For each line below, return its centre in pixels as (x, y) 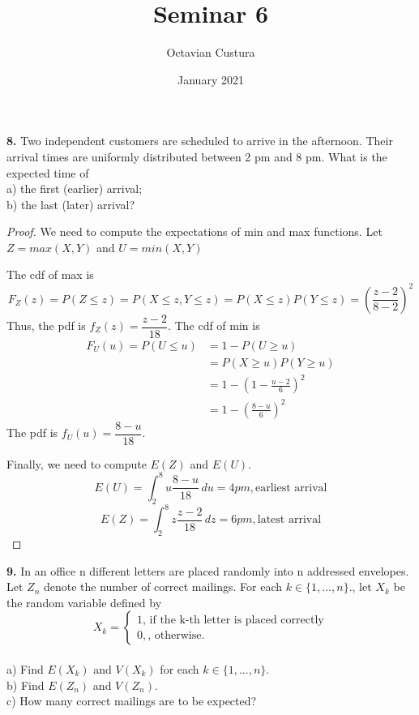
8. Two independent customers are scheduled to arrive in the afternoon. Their (200, 141)
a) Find (25, 668)
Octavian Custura (211, 52)
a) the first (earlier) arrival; (75, 188)
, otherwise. (176, 635)
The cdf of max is (50, 274)
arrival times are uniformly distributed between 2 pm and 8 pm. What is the (197, 156)
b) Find (26, 685)
